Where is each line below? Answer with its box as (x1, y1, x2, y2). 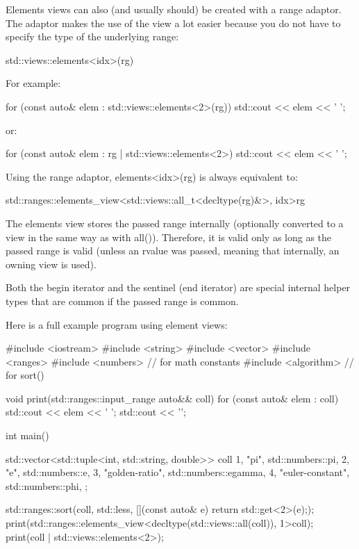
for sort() (6, 368, 44, 382)
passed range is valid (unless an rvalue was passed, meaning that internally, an (6, 243, 340, 258)
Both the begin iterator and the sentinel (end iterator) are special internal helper (6, 280, 351, 295)
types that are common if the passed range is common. (6, 293, 239, 308)
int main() (6, 428, 49, 443)
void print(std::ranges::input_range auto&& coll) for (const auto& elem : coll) (6, 391, 339, 405)
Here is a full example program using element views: (6, 317, 228, 331)
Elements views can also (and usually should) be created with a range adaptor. (6, 2, 342, 16)
